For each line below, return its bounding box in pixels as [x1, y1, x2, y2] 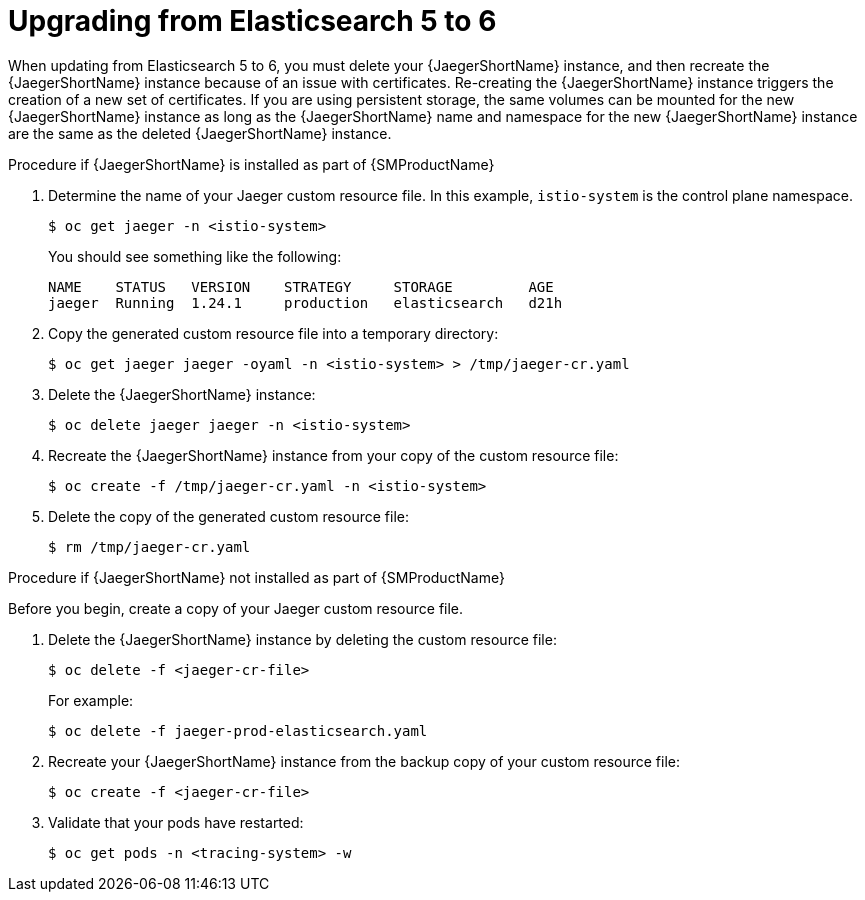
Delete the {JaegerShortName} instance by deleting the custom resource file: [48, 630, 557, 648]
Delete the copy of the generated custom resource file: [48, 507, 409, 525]
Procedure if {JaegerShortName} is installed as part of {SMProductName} [8, 155, 495, 173]
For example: [48, 691, 134, 709]
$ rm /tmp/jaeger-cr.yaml [48, 538, 251, 555]
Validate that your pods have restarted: [48, 813, 304, 831]
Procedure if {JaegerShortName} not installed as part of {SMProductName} [8, 568, 505, 586]
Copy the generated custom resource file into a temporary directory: [48, 324, 499, 342]
